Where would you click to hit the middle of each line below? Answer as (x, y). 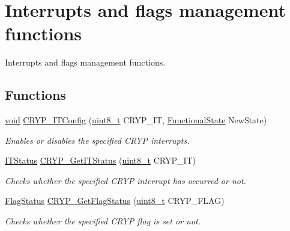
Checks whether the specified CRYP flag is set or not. (103, 221)
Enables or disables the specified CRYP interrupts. (97, 140)
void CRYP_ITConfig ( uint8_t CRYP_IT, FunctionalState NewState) (136, 120)
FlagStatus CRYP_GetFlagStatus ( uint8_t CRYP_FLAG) (115, 201)
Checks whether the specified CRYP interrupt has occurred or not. (125, 180)
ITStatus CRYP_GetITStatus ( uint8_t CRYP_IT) (101, 160)
